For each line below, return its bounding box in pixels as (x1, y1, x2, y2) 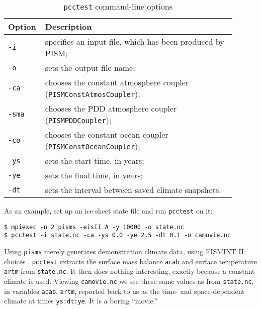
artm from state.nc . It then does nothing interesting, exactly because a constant (4, 266, 255, 276)
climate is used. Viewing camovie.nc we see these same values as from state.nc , (4, 275, 254, 286)
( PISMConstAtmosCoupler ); (45, 88, 140, 99)
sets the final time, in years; (45, 169, 143, 181)
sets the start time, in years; (45, 155, 144, 166)
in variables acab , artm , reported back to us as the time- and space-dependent (4, 285, 245, 296)
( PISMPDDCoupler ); (45, 114, 112, 126)
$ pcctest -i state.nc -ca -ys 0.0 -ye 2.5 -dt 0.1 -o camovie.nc (4, 232, 231, 239)
